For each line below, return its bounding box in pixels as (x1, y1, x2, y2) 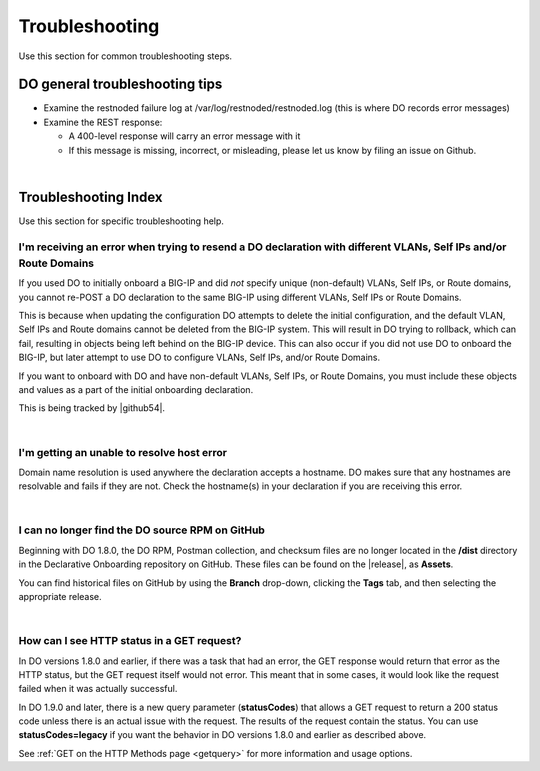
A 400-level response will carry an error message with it (68, 130, 301, 142)
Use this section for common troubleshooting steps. (18, 50, 233, 62)
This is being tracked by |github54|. (18, 402, 165, 414)
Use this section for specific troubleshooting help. (18, 215, 225, 227)
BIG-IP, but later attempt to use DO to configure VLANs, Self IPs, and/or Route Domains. (18, 351, 380, 364)
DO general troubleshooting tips (18, 76, 223, 93)
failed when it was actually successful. (18, 683, 178, 695)
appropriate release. (18, 591, 102, 602)
